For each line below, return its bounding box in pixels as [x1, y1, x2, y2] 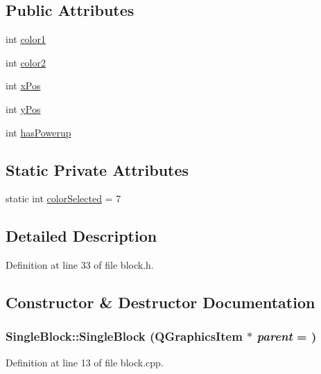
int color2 [6, 55, 46, 69]
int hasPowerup [6, 125, 71, 139]
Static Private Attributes [6, 159, 189, 180]
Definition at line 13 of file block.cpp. [6, 355, 164, 369]
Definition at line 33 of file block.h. [6, 258, 154, 272]
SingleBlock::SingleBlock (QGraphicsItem [6, 328, 243, 345]
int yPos [6, 101, 41, 116]
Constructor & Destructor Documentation [6, 292, 315, 313]
